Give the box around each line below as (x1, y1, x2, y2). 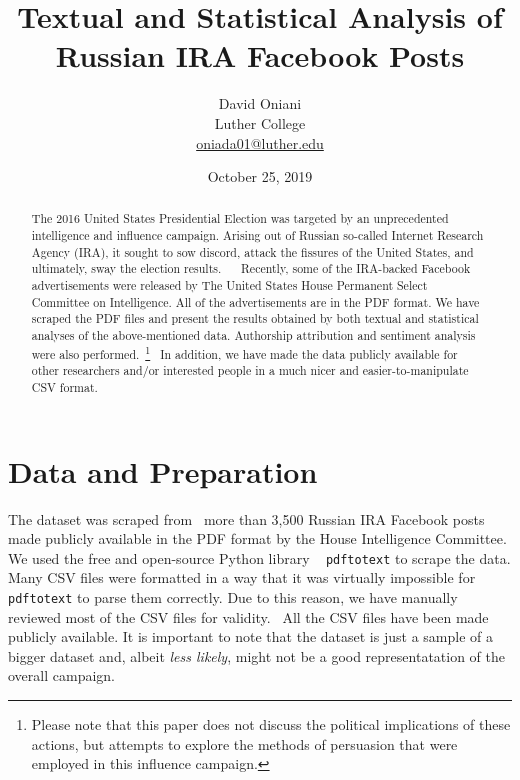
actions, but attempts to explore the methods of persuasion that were (31, 733, 458, 754)
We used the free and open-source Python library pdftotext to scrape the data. (8, 547, 511, 568)
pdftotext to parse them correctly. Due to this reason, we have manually (8, 587, 458, 608)
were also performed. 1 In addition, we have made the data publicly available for (31, 342, 458, 362)
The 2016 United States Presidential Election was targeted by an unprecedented (31, 210, 449, 227)
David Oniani (218, 93, 302, 114)
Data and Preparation (8, 450, 318, 491)
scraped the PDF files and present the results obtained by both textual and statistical (31, 310, 479, 327)
